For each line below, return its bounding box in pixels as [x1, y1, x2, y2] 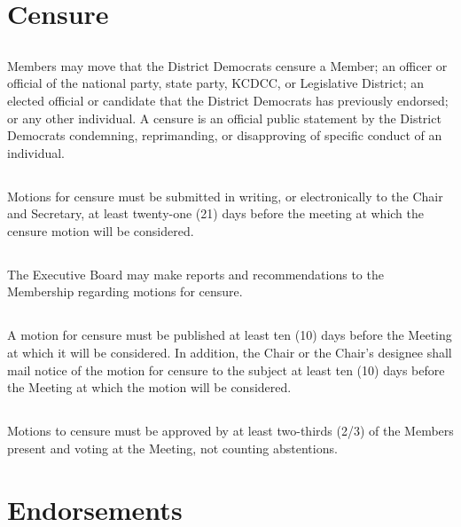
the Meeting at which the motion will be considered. [7, 378, 292, 397]
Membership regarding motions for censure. [7, 282, 243, 301]
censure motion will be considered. [7, 221, 194, 240]
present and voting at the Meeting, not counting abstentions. [7, 438, 338, 457]
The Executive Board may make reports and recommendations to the [7, 264, 384, 283]
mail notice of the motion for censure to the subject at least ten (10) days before [7, 360, 445, 379]
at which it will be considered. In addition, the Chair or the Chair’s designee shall [7, 343, 452, 362]
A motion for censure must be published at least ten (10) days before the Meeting [7, 326, 452, 344]
